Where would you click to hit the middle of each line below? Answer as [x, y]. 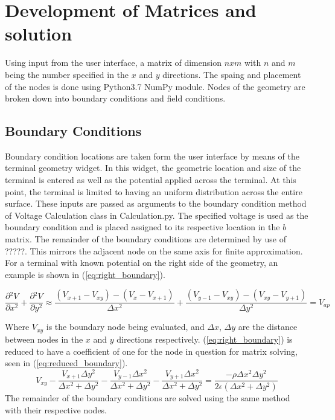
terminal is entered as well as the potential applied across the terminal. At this [151, 180]
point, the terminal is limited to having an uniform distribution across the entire [154, 191]
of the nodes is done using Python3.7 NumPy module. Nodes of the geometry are [155, 86]
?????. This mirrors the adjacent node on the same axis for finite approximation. [154, 250]
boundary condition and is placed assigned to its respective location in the [142, 227]
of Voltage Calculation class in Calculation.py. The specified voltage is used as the [157, 215]
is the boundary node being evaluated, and [125, 327]
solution [39, 34]
